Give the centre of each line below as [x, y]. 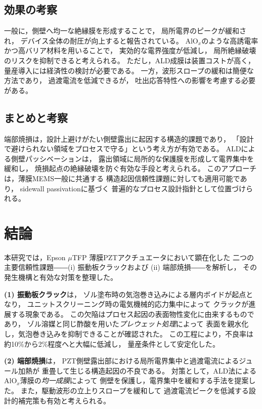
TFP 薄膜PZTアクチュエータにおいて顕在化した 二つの [163, 257]
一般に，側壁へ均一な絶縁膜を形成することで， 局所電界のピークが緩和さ [125, 31]
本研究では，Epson [35, 257]
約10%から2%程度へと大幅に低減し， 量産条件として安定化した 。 [112, 343]
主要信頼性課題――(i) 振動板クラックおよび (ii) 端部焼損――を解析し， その [131, 267]
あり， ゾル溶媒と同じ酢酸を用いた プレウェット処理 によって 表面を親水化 [126, 324]
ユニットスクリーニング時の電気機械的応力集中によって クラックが [138, 304]
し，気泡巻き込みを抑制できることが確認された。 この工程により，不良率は [129, 334]
